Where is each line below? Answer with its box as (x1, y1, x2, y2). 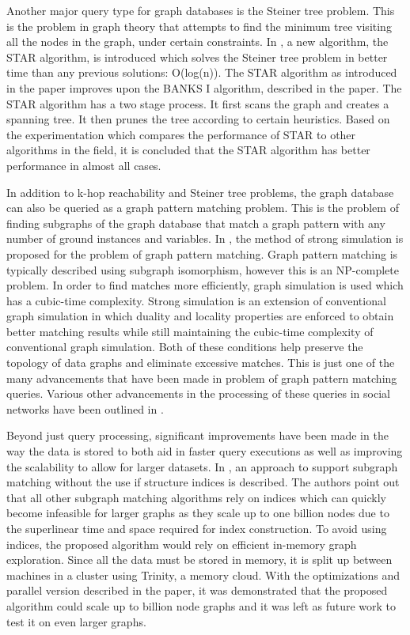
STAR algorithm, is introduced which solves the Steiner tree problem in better (6, 48, 388, 65)
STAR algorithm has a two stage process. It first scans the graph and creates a (6, 95, 389, 112)
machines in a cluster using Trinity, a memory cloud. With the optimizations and (6, 566, 401, 583)
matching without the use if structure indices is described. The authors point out (6, 474, 400, 490)
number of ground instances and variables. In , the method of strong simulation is (6, 230, 404, 247)
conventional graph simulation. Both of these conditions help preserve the (6, 338, 363, 355)
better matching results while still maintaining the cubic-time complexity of (6, 323, 374, 339)
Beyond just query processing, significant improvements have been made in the (6, 427, 389, 444)
